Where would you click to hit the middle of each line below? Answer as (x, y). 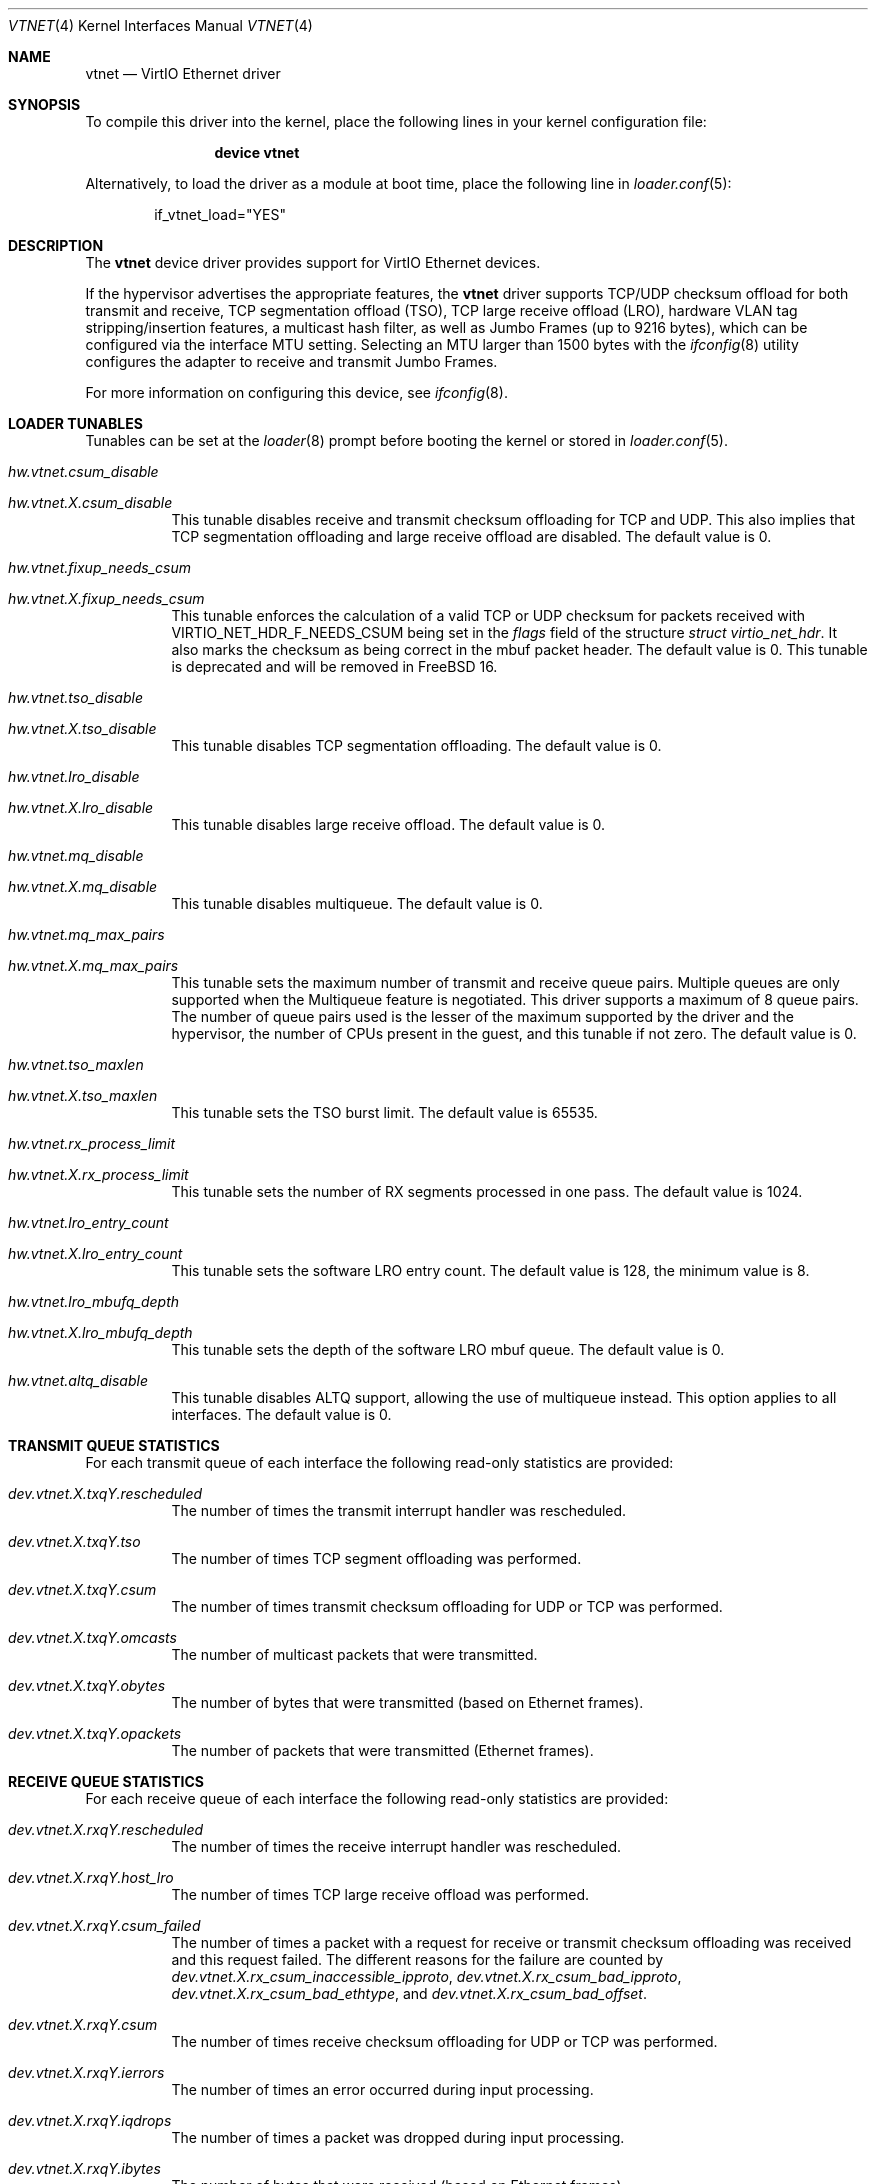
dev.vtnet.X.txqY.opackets (95, 1733)
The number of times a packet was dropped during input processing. (398, 2137)
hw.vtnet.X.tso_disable (82, 728)
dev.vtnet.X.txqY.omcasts (92, 1637)
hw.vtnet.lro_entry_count (88, 1222)
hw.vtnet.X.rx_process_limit (98, 1174)
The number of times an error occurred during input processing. (382, 2089)
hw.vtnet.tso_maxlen (76, 1064)
